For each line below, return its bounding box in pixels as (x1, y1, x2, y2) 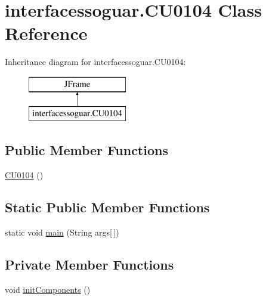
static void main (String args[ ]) (5, 226, 119, 239)
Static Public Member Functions (5, 198, 210, 217)
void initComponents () (5, 283, 91, 295)
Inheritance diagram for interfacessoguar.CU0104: (5, 55, 186, 68)
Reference (5, 21, 88, 45)
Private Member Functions (5, 255, 174, 274)
